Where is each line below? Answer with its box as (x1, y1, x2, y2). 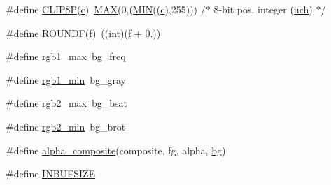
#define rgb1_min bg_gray (6, 72, 127, 87)
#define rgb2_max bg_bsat (6, 96, 127, 110)
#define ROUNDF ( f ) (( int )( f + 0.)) (6, 25, 161, 40)
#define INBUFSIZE (6, 166, 96, 181)
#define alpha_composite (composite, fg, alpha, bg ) (6, 142, 226, 157)
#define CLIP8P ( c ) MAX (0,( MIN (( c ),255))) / (6, 2, 206, 16)
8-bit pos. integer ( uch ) (213, 2, 313, 16)
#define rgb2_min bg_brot (6, 119, 126, 133)
